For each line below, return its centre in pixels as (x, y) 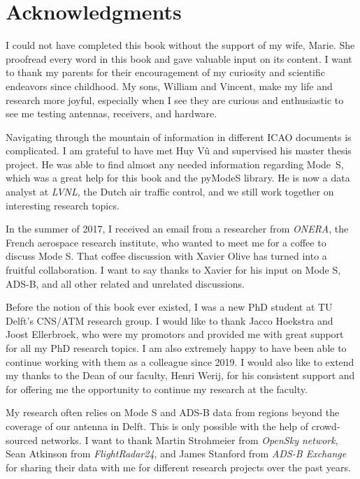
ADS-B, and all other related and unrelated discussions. (125, 283)
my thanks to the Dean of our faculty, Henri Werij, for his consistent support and (180, 375)
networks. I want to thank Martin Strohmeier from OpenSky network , (189, 440)
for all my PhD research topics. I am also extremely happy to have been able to (176, 348)
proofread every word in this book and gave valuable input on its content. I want (179, 58)
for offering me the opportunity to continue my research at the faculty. (157, 389)
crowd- (326, 426)
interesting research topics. (63, 205)
